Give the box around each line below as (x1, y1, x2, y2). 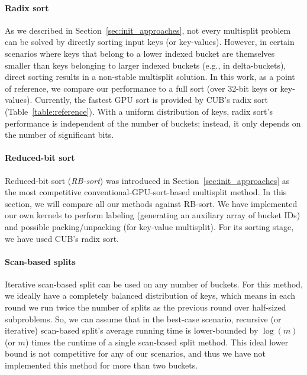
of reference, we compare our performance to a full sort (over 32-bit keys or (5, 82, 277, 94)
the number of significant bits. (5, 128, 114, 141)
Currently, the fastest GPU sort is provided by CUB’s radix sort (35, 93, 268, 106)
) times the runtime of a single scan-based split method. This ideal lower (25, 335, 289, 348)
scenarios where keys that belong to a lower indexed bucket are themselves (5, 47, 275, 59)
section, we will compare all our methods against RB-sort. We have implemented (5, 197, 298, 209)
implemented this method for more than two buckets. (5, 359, 198, 371)
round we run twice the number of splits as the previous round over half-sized (5, 301, 286, 313)
